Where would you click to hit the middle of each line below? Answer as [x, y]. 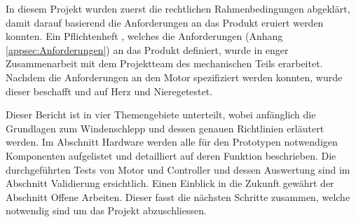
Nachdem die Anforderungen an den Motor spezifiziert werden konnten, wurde [174, 77]
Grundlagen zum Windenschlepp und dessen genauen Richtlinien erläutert [165, 128]
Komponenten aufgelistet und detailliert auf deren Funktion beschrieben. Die [171, 155]
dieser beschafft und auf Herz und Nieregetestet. [109, 91]
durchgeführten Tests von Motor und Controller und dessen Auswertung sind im [178, 169]
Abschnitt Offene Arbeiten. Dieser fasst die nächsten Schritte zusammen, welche [178, 196]
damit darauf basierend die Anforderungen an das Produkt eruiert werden [165, 22]
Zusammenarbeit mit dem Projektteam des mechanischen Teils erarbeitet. [164, 63]
